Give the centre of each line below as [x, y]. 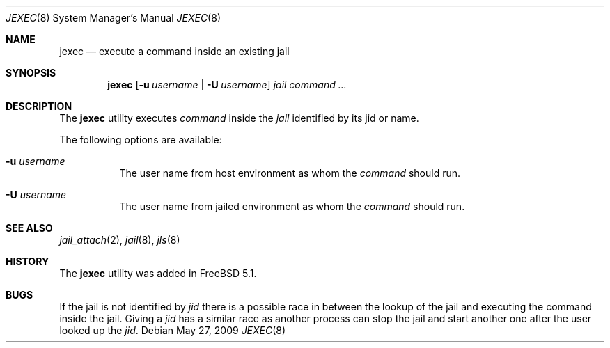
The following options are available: [141, 140]
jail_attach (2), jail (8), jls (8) [120, 240]
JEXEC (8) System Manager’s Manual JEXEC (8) [113, 18]
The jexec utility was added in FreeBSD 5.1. [158, 273]
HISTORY [28, 261]
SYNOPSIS [31, 73]
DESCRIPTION [39, 106]
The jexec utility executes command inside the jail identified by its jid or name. [239, 118]
